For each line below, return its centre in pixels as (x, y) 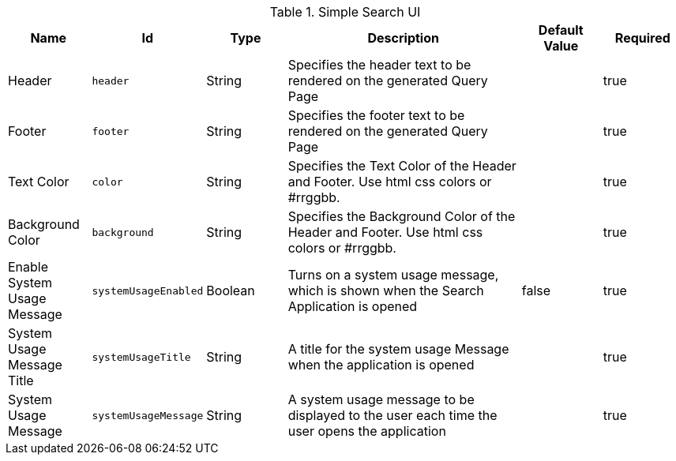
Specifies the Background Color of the (402, 216)
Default (561, 30)
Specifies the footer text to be (376, 115)
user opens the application (367, 431)
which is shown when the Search (386, 290)
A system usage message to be (381, 399)
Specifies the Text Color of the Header (402, 166)
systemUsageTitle (141, 357)
